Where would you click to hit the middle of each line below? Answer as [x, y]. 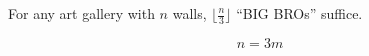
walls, [189, 13]
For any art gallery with [81, 13]
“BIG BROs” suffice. [299, 13]
